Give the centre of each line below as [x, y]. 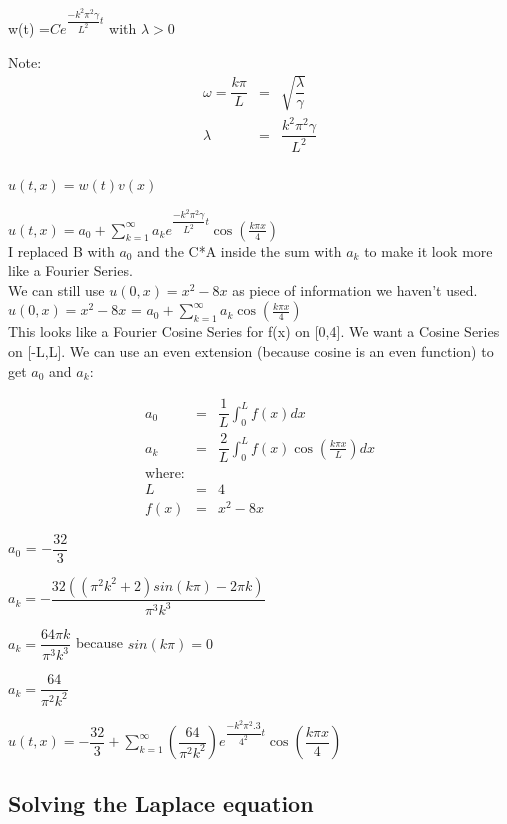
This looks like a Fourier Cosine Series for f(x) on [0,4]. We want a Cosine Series [254, 331]
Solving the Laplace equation [161, 803]
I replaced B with [61, 250]
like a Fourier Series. [70, 270]
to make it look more [428, 250]
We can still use [56, 289]
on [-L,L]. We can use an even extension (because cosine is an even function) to [251, 351]
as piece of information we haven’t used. [355, 289]
